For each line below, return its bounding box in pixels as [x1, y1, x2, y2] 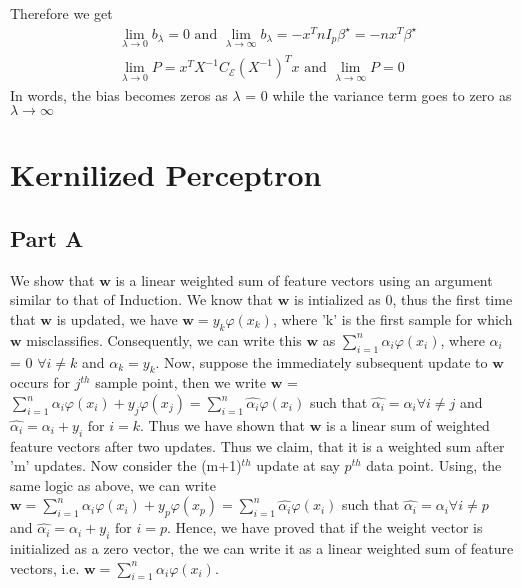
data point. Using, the [366, 455, 502, 476]
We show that [10, 269, 95, 290]
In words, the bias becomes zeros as [10, 84, 228, 105]
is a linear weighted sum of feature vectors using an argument [115, 269, 493, 290]
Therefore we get [10, 3, 113, 23]
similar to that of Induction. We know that [10, 289, 274, 310]
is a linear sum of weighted [325, 414, 490, 435]
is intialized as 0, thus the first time [294, 289, 513, 310]
